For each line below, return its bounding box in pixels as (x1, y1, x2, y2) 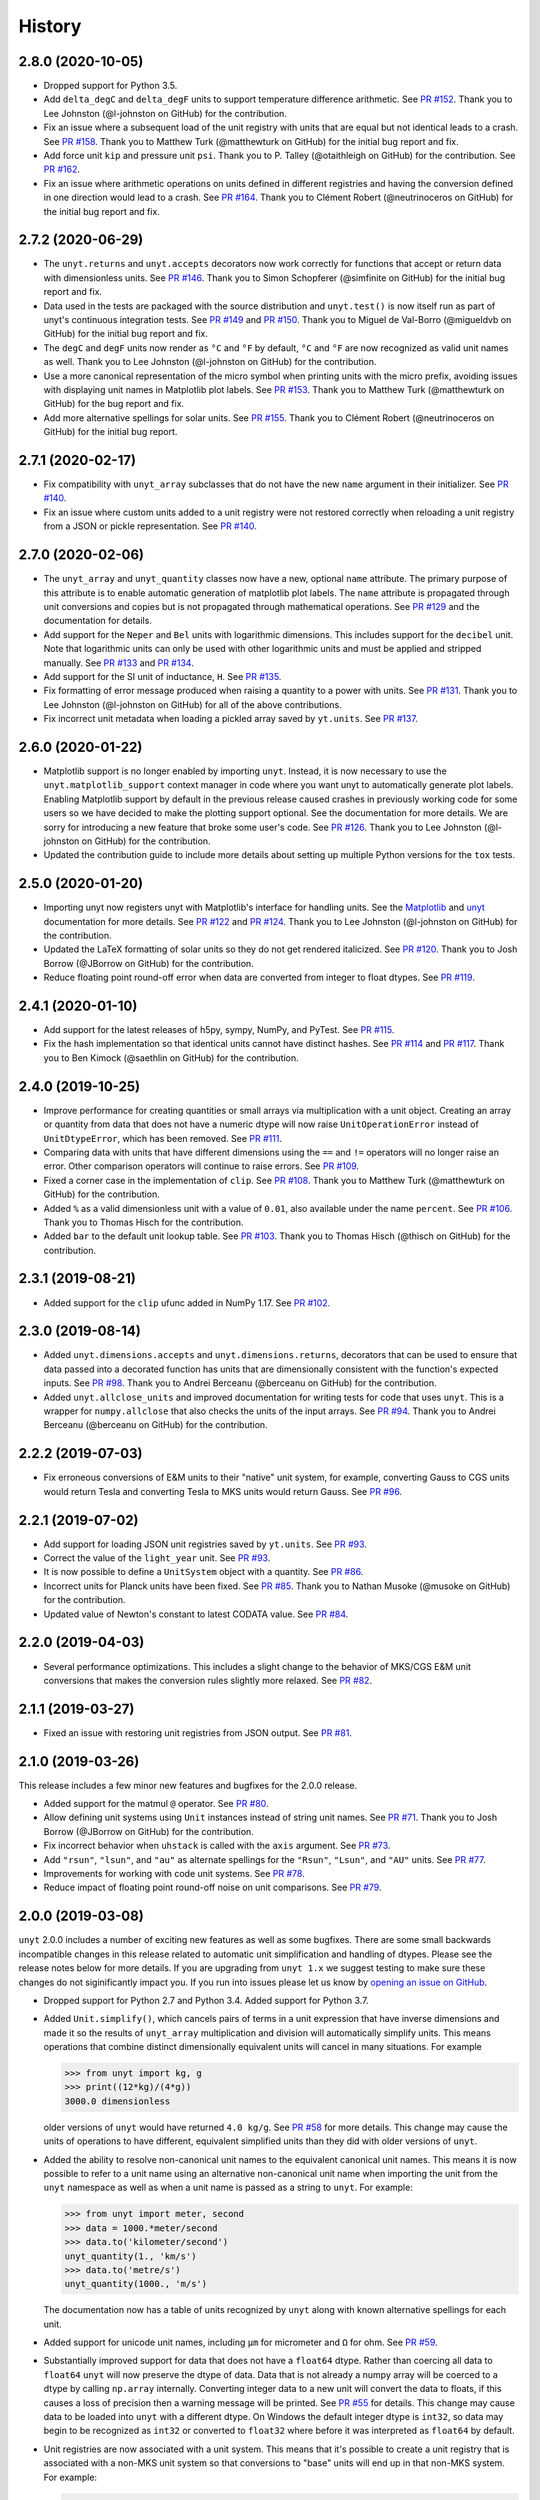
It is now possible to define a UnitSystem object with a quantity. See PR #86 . (43, 1566, 364, 1578)
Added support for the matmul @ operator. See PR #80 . (43, 1798, 269, 1810)
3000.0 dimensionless (64, 2095, 171, 2107)
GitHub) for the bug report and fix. (43, 398, 185, 410)
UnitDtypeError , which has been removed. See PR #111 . (43, 1132, 282, 1144)
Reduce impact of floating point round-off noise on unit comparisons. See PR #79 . (43, 1881, 382, 1894)
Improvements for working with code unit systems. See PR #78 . (43, 1868, 305, 1880)
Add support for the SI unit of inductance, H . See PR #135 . (43, 670, 282, 682)
